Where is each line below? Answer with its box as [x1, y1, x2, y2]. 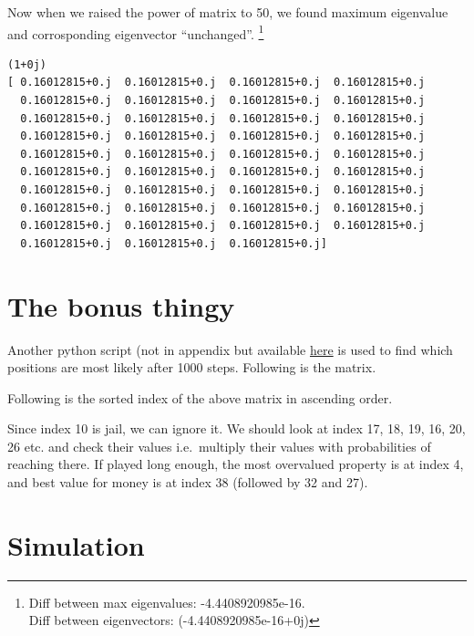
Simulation [7, 526, 145, 563]
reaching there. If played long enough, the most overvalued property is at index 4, [7, 454, 464, 474]
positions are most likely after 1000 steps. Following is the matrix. [7, 358, 376, 377]
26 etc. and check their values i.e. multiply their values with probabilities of [7, 436, 431, 455]
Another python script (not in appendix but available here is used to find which [7, 339, 453, 359]
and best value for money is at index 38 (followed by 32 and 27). [7, 473, 368, 492]
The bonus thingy [7, 287, 235, 324]
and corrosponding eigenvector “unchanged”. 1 [7, 21, 264, 43]
